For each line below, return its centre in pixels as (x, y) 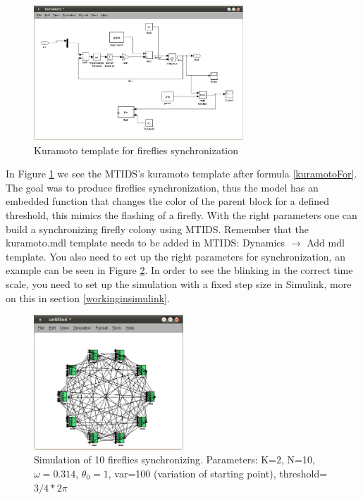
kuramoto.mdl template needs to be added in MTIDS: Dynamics (146, 243)
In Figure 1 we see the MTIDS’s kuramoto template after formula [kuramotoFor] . (181, 174)
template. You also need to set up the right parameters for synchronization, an (176, 256)
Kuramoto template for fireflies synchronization (136, 150)
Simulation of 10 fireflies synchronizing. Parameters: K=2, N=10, (174, 460)
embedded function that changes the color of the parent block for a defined (168, 201)
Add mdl (326, 243)
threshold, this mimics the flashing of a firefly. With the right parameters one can (181, 214)
